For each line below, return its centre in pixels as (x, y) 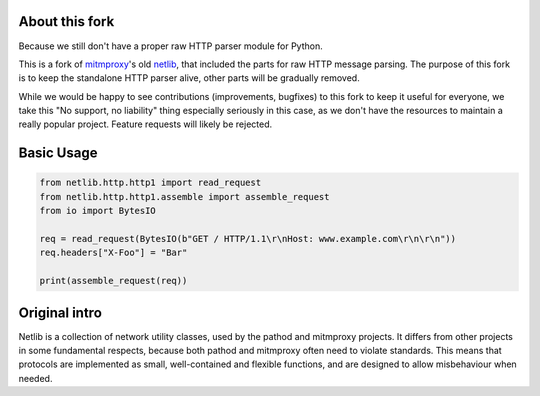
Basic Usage (58, 153)
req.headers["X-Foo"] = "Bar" (113, 253)
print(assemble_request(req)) (113, 281)
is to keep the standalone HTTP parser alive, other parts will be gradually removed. (189, 78)
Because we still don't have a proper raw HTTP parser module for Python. (171, 46)
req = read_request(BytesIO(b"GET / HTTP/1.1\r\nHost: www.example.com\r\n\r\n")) (248, 239)
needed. (35, 378)
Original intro (60, 312)
